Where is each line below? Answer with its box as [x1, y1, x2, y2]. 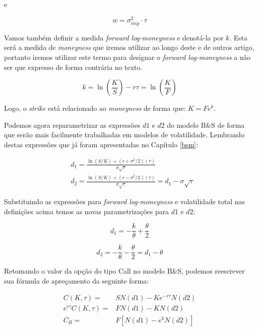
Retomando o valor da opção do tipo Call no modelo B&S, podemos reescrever [4, 266, 245, 276]
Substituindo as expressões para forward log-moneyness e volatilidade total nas [4, 196, 245, 207]
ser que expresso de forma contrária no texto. [4, 61, 142, 72]
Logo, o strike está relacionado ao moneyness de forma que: [4, 103, 186, 113]
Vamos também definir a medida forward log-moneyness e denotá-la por [4, 32, 224, 42]
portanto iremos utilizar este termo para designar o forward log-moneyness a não [4, 52, 251, 62]
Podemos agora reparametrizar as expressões [4, 119, 140, 130]
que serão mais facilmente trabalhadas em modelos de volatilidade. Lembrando [4, 129, 245, 140]
